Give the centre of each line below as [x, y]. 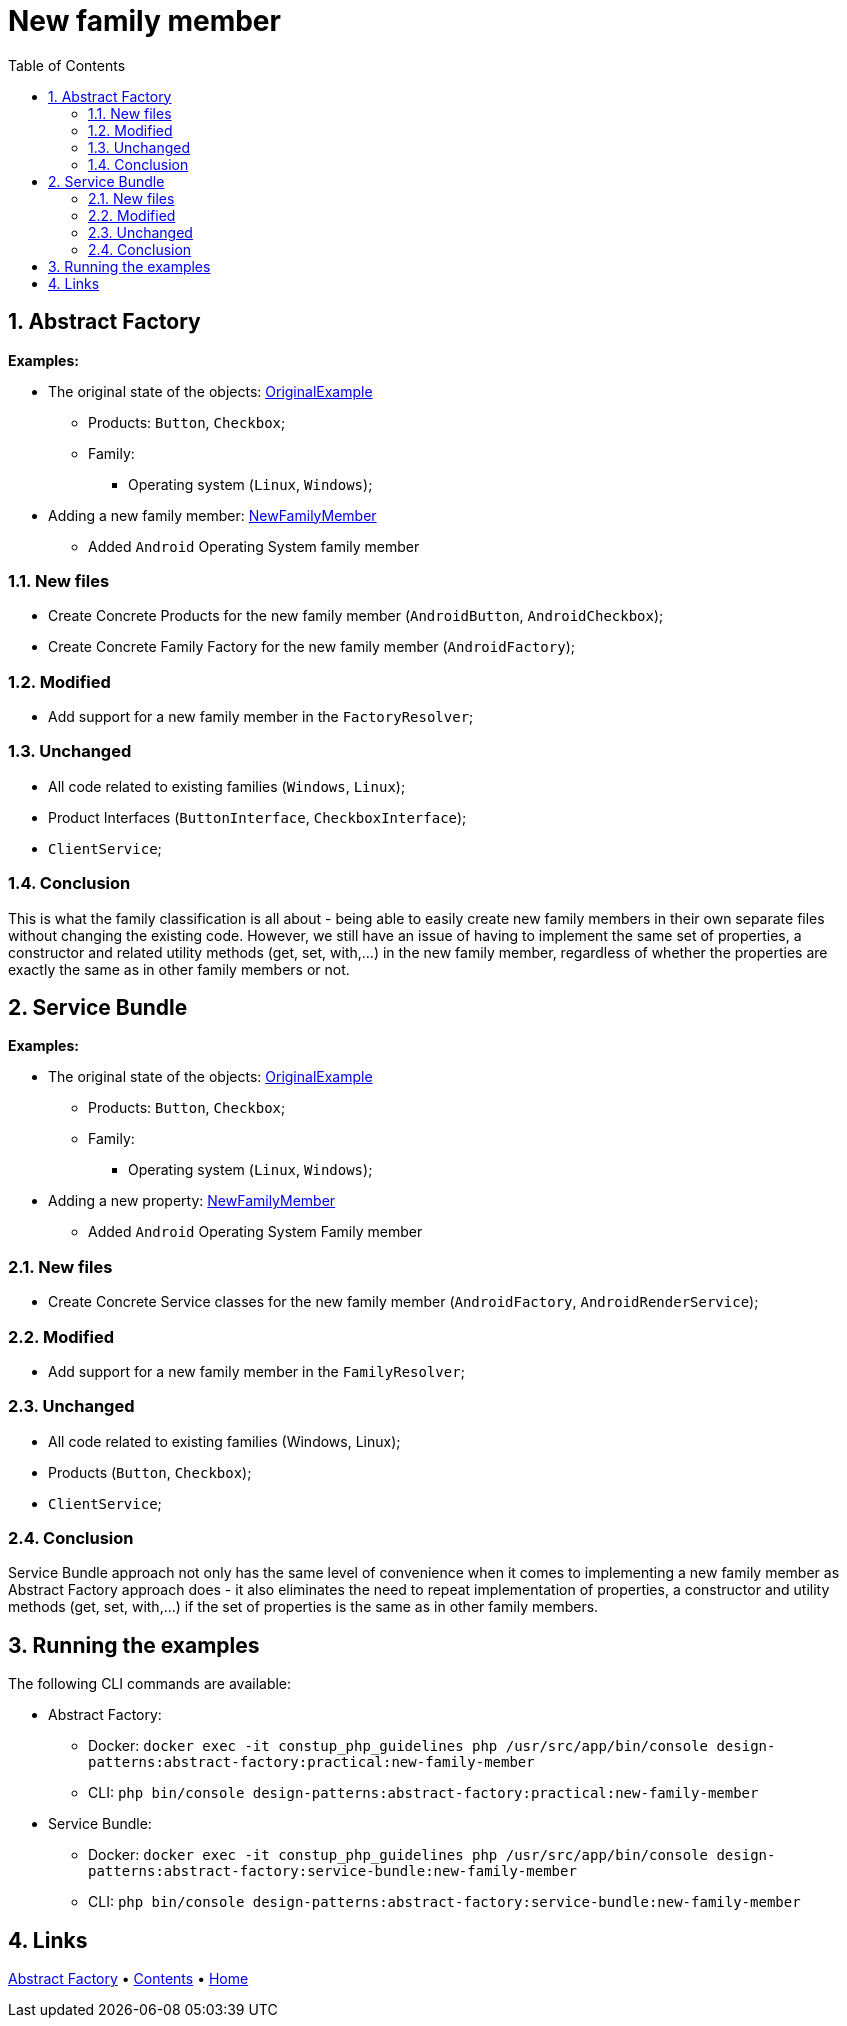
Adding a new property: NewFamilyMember [192, 1201]
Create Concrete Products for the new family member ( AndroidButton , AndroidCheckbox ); [356, 616]
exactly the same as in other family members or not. [179, 969]
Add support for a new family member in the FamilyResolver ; [256, 1371]
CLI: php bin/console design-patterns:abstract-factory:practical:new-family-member [423, 1793]
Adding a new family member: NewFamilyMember [212, 515]
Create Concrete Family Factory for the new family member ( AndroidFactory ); [311, 647]
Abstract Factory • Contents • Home [128, 1979]
